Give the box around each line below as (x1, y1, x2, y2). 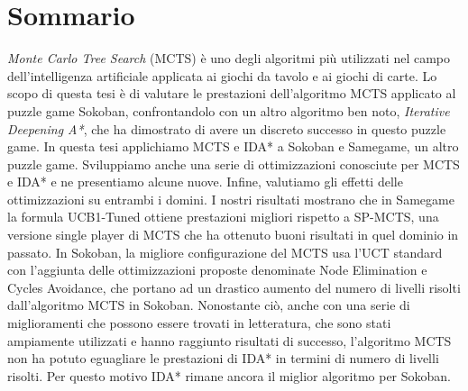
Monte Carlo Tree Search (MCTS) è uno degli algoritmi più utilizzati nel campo (7, 49, 450, 68)
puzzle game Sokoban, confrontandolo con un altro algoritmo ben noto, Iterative (7, 101, 450, 120)
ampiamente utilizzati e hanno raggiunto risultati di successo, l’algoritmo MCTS (7, 331, 452, 350)
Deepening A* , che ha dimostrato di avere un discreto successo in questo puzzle (7, 119, 446, 138)
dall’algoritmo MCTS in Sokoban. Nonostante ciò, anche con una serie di (7, 296, 410, 314)
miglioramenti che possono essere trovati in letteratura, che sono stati (7, 314, 391, 332)
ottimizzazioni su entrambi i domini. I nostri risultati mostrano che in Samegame (7, 189, 454, 208)
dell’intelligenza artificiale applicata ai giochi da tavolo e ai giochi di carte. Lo (7, 66, 437, 85)
